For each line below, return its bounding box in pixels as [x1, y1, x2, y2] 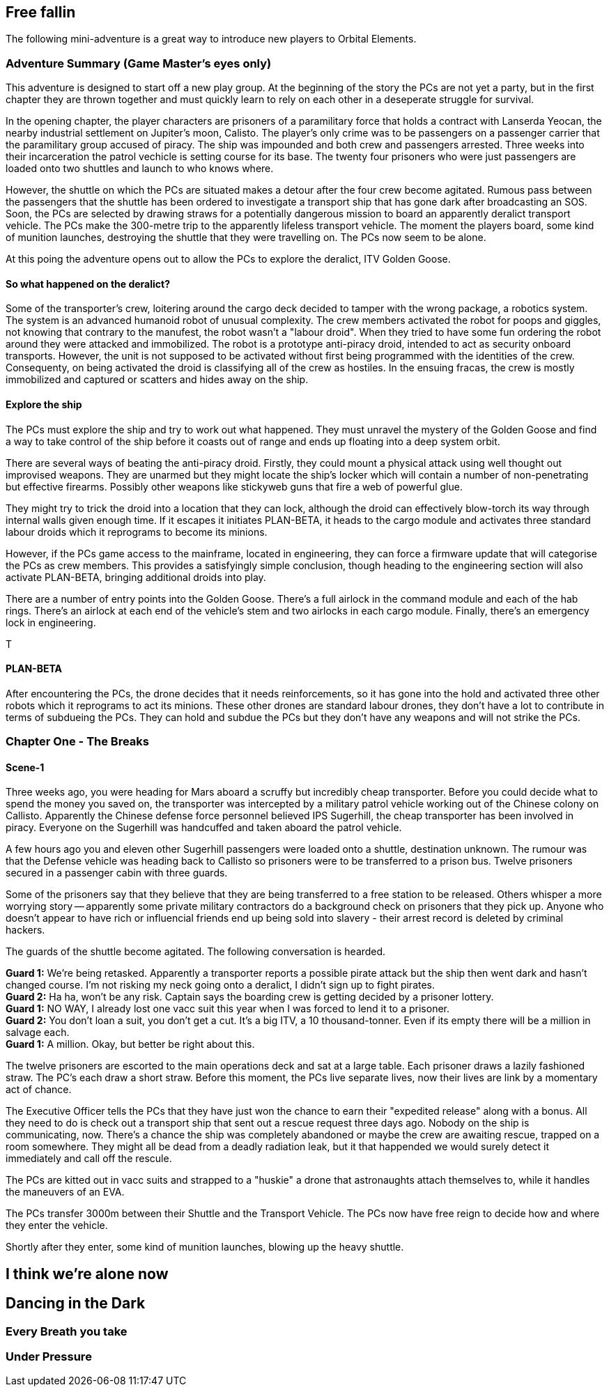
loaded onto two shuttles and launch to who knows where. [6, 162, 274, 175]
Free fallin [6, 3, 76, 21]
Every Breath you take [6, 1324, 128, 1338]
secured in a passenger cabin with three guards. [6, 867, 228, 879]
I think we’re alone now [6, 1265, 169, 1283]
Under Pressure [6, 1350, 92, 1364]
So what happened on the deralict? [6, 277, 171, 290]
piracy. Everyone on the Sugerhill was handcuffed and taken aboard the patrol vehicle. [6, 821, 402, 834]
